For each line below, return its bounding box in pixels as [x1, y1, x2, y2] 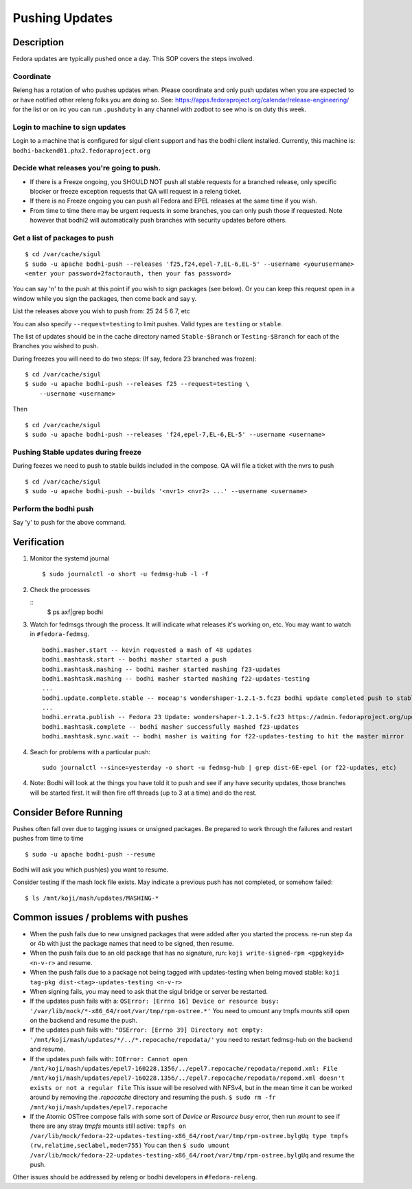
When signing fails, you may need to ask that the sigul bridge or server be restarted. [30, 987, 268, 995]
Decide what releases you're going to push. [12, 163, 161, 173]
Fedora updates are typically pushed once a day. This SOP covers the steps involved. [12, 55, 254, 63]
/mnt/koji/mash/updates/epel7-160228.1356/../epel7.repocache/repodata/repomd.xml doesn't [30, 1074, 345, 1082]
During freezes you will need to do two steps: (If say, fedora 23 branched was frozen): [12, 354, 257, 363]
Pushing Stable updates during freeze [12, 447, 142, 457]
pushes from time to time [12, 835, 84, 843]
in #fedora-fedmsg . [30, 630, 89, 638]
